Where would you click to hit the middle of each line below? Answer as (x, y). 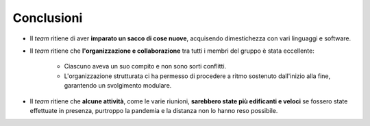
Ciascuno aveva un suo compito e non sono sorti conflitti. (145, 66)
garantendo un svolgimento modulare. (118, 86)
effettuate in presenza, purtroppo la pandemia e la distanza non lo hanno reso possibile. (154, 110)
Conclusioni (48, 18)
